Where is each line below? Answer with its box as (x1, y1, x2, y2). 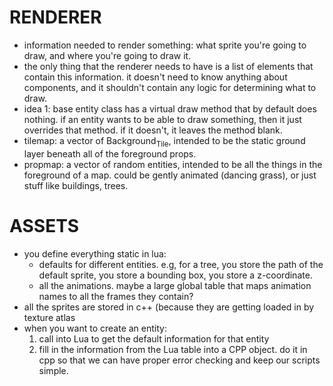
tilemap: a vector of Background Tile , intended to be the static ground (23, 134, 306, 149)
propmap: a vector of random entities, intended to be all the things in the (23, 158, 323, 170)
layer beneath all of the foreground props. (23, 147, 197, 160)
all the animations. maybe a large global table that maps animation (38, 279, 312, 291)
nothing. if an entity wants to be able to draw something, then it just (23, 113, 302, 125)
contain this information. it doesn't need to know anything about (23, 71, 288, 83)
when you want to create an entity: (23, 322, 167, 334)
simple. (38, 364, 69, 376)
